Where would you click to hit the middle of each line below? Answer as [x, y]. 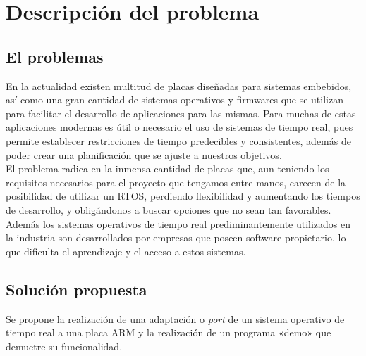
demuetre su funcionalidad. [64, 346]
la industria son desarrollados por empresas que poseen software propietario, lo [176, 237]
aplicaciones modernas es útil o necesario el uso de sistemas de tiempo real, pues [179, 127]
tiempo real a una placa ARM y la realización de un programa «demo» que [169, 332]
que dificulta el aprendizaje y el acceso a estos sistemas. [126, 251]
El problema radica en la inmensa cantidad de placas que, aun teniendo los [167, 169]
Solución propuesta [77, 289]
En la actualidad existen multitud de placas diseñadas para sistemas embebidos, [179, 85]
